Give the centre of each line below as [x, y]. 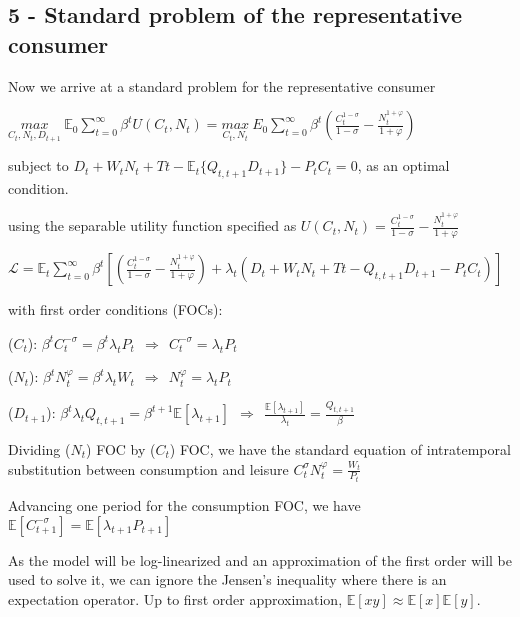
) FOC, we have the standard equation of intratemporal [340, 449]
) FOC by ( [121, 449]
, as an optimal [403, 165]
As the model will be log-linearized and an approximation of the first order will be [260, 559]
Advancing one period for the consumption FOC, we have [184, 505]
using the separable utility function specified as [152, 225]
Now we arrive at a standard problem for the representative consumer [222, 85]
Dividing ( [39, 449]
